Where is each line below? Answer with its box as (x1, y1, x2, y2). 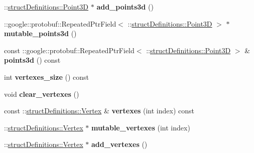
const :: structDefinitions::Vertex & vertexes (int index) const (4, 105, 195, 116)
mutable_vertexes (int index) (91, 122, 190, 132)
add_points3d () (96, 2, 154, 12)
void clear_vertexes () (4, 88, 79, 99)
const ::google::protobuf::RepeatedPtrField (4, 45, 135, 55)
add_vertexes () (91, 139, 148, 149)
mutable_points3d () (4, 28, 77, 39)
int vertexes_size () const (4, 71, 89, 82)
